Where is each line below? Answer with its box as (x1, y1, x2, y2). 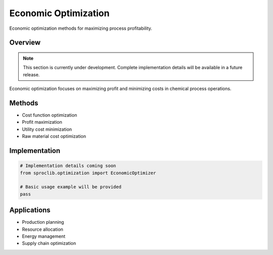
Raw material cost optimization (22, 133, 86, 139)
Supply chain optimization (22, 240, 76, 246)
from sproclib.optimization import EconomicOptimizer (20, 170, 156, 176)
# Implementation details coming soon (20, 163, 116, 169)
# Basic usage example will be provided (20, 184, 121, 190)
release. (23, 71, 40, 78)
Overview (9, 38, 41, 47)
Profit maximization (22, 119, 63, 125)
